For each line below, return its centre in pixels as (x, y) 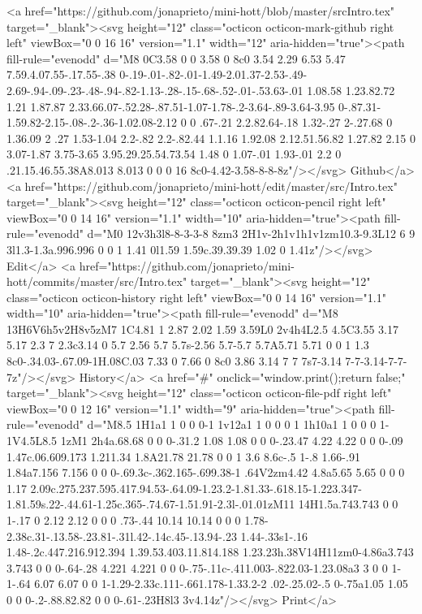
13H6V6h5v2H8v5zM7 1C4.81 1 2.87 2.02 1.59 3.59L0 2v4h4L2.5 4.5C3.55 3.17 (202, 329)
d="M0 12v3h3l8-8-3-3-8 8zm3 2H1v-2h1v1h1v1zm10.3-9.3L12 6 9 (251, 233)
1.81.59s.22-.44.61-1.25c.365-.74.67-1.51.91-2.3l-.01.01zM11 (151, 504)
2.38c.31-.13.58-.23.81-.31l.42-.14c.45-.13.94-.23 (122, 536)
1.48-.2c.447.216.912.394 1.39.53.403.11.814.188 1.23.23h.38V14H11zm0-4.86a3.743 (210, 552)
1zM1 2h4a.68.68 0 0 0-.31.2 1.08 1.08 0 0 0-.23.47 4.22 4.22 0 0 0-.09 (232, 441)
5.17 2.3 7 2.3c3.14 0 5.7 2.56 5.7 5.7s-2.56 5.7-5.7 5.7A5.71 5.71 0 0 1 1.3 (188, 345)
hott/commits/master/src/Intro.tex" (97, 281)
